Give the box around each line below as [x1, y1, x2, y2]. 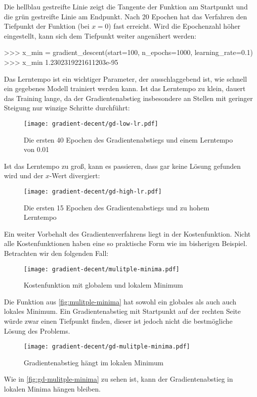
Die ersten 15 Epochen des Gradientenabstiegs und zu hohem [24, 202, 210, 212]
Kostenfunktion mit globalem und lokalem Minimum [24, 280, 183, 290]
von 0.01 [24, 144, 49, 154]
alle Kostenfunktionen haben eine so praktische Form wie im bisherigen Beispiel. [4, 238, 248, 248]
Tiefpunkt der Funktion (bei [4, 21, 89, 31]
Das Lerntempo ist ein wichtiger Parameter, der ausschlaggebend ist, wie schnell [4, 73, 247, 84]
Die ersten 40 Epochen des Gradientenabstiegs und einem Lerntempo [24, 134, 233, 145]
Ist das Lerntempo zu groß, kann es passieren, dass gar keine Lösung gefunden [4, 160, 241, 171]
